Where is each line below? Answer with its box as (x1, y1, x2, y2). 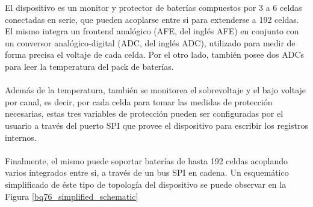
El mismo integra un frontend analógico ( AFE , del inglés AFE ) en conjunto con (5, 25, 299, 37)
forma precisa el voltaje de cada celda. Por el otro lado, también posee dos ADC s (5, 48, 305, 61)
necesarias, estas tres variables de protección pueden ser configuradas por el (5, 107, 284, 120)
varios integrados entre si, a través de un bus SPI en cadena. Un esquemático (5, 166, 289, 179)
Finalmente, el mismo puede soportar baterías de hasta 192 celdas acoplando (5, 154, 288, 167)
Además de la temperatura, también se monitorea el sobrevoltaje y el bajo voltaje (5, 84, 306, 96)
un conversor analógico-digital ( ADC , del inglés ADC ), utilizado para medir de (5, 36, 296, 49)
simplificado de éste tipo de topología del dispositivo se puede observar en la (5, 178, 287, 190)
